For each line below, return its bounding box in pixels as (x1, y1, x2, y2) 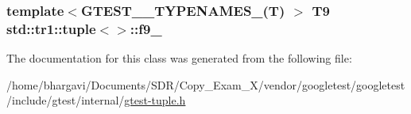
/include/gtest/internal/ (6, 92, 125, 108)
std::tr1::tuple (6, 18, 96, 38)
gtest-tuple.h (124, 92, 186, 108)
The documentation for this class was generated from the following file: (6, 50, 352, 66)
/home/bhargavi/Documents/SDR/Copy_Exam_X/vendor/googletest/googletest (6, 76, 405, 93)
